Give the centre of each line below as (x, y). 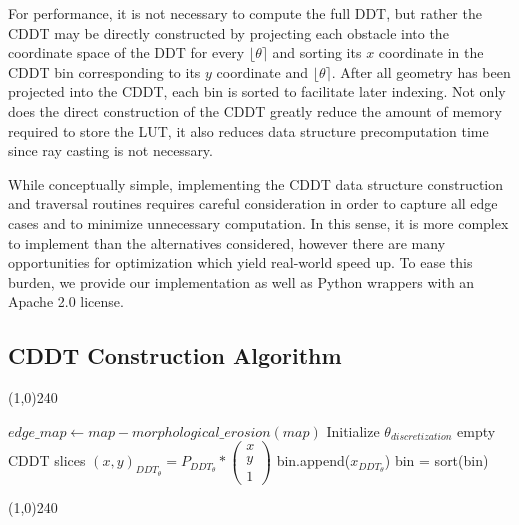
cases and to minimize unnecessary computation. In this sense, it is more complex (258, 222)
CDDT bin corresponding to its (104, 71)
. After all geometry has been (421, 71)
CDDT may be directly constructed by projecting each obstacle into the (228, 32)
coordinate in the (431, 52)
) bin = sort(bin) (436, 460)
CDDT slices (47, 460)
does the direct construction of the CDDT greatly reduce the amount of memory (255, 110)
